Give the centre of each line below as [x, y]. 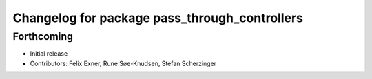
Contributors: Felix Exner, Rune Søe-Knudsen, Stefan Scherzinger [123, 63]
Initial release [49, 54]
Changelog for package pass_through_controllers [158, 18]
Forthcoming [43, 36]
